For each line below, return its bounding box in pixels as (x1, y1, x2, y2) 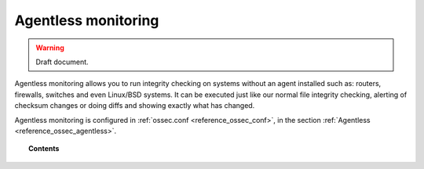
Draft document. (35, 57, 90, 67)
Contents (28, 144, 60, 153)
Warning (35, 43, 64, 52)
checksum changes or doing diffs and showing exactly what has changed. (14, 101, 255, 110)
